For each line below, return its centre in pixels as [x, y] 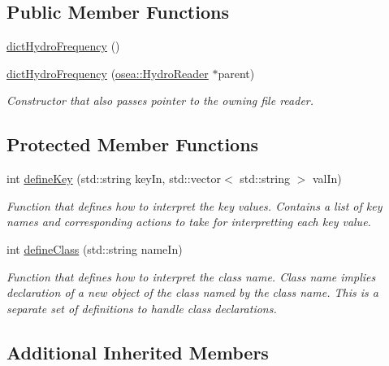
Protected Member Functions [133, 144]
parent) [236, 73]
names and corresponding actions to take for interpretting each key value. [189, 222]
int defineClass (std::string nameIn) [95, 248]
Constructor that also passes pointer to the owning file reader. [160, 100]
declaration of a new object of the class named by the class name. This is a [192, 292]
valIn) [327, 179]
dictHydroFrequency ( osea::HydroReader [108, 73]
